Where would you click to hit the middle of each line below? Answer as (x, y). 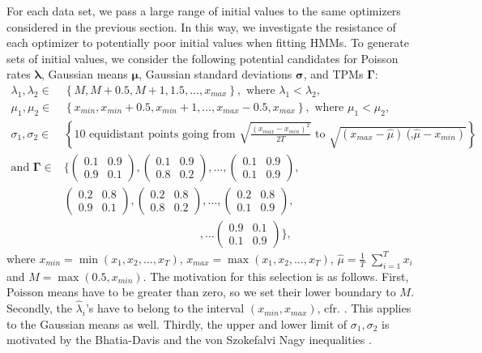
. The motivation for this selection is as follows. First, (276, 276)
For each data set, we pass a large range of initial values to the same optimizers (204, 11)
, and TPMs (333, 74)
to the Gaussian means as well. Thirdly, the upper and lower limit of (177, 323)
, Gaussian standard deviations (215, 74)
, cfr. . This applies (364, 308)
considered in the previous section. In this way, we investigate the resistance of (201, 26)
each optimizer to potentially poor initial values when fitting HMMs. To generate (208, 43)
